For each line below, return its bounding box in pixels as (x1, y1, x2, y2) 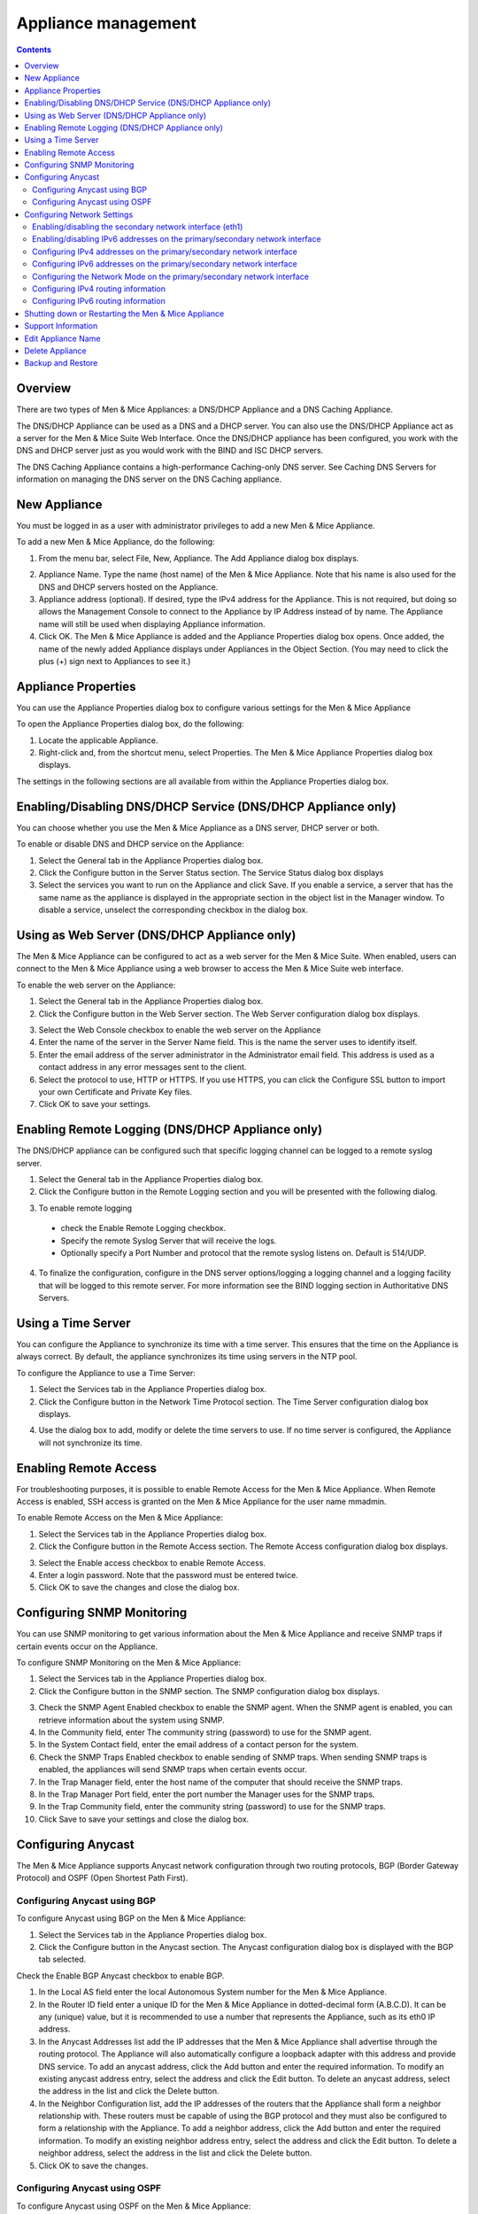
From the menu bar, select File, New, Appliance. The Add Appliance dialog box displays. (38, 553, 359, 563)
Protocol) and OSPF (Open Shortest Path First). (16, 1873, 189, 1884)
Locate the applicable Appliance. (38, 735, 158, 746)
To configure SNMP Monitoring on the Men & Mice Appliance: (16, 1657, 242, 1668)
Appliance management (16, 13, 197, 33)
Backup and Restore (24, 358, 98, 368)
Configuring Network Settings (24, 209, 134, 220)
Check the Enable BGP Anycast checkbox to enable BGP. (16, 1970, 225, 1981)
